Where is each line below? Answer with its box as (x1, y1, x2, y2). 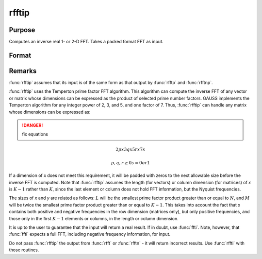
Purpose (9, 26, 35, 34)
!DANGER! (22, 122, 43, 128)
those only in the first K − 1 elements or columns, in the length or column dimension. (9, 215, 179, 221)
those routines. (9, 247, 39, 253)
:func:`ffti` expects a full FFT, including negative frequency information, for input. (9, 231, 171, 237)
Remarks (9, 67, 37, 75)
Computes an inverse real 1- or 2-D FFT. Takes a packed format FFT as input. (9, 39, 164, 45)
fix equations (22, 131, 49, 137)
